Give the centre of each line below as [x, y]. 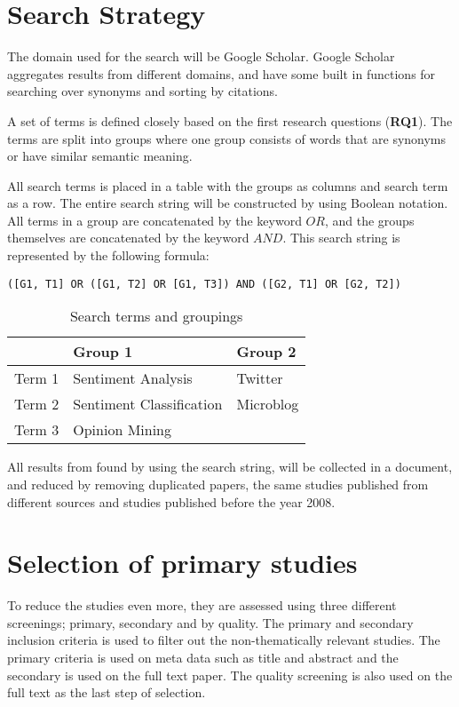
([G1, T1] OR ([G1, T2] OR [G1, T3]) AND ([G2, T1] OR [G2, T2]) [204, 284]
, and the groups [369, 220]
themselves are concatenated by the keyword [128, 238]
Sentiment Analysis [133, 378]
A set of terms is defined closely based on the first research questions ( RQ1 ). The [230, 120]
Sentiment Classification [148, 404]
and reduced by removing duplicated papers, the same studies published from [218, 484]
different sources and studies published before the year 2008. [171, 501]
